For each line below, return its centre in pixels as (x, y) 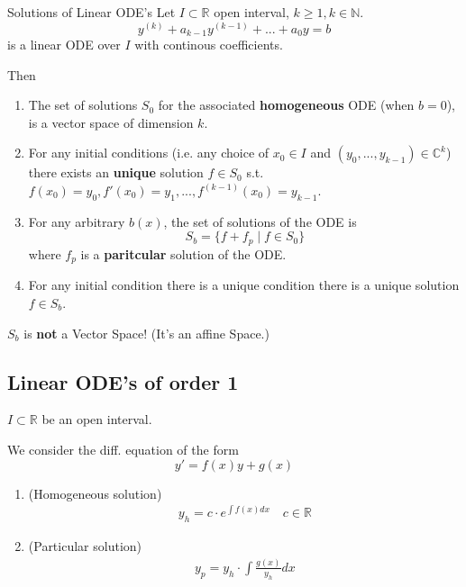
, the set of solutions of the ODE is (260, 221)
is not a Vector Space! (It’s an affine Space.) (146, 333)
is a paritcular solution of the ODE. (183, 253)
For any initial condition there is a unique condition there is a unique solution (244, 285)
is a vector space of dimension (111, 122)
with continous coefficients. (209, 45)
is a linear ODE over (64, 45)
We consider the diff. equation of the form (123, 449)
